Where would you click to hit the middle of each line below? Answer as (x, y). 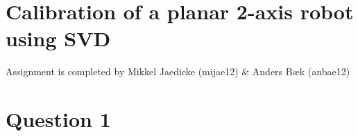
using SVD (58, 38)
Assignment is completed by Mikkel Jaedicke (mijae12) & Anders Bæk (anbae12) (178, 71)
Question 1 (58, 119)
